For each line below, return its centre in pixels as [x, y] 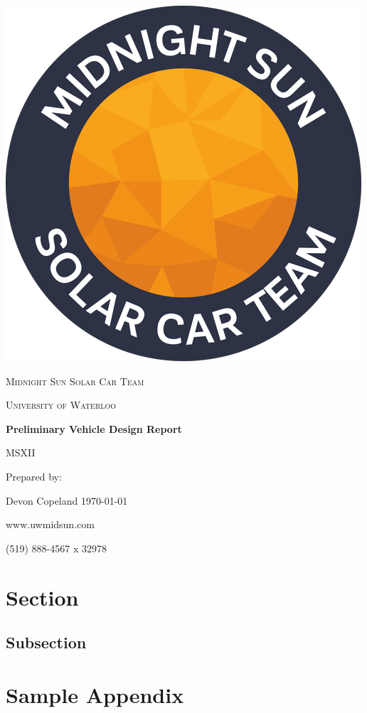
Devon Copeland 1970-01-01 [67, 500]
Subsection [46, 642]
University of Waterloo [61, 405]
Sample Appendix [95, 694]
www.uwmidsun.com [50, 524]
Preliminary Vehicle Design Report [94, 428]
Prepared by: [34, 476]
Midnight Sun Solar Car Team [75, 381]
